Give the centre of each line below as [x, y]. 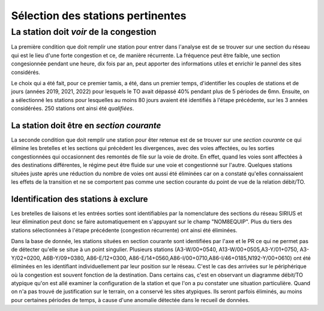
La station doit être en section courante [86, 125]
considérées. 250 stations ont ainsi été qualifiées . [73, 109]
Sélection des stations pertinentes [99, 16]
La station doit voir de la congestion [84, 32]
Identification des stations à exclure [79, 199]
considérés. [25, 72]
